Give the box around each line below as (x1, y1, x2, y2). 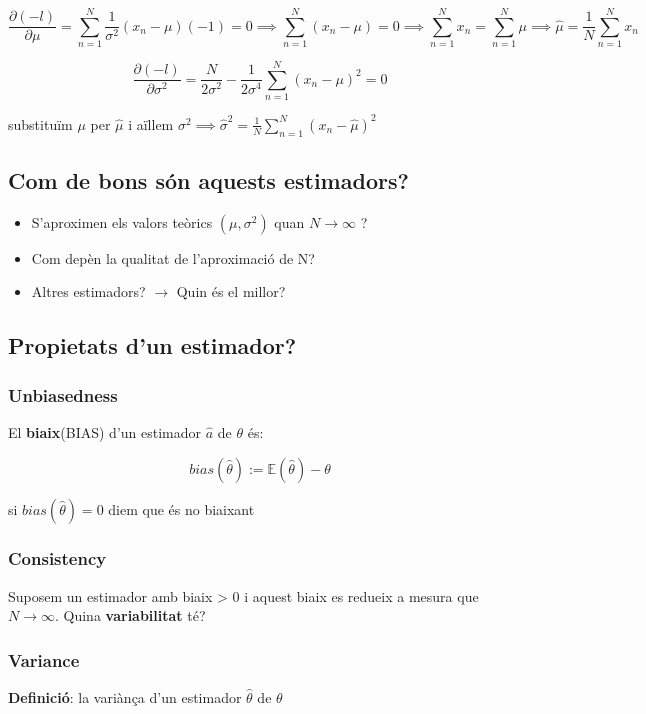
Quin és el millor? (176, 281, 286, 302)
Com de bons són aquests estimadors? (8, 164, 409, 195)
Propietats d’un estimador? (8, 330, 297, 361)
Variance (8, 647, 80, 672)
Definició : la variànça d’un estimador (8, 687, 242, 708)
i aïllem (128, 113, 174, 134)
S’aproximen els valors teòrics (31, 211, 213, 232)
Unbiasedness (8, 382, 118, 407)
